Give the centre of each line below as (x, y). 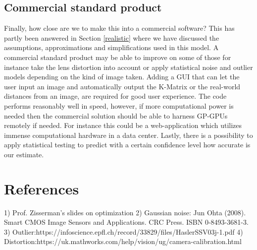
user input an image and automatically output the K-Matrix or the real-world (122, 86)
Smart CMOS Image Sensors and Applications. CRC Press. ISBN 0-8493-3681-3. (126, 222)
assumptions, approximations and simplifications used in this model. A (111, 47)
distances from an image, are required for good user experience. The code (115, 96)
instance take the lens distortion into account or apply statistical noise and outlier (128, 67)
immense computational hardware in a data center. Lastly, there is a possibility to (128, 135)
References (42, 188)
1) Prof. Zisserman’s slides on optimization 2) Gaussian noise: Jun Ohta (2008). (125, 212)
